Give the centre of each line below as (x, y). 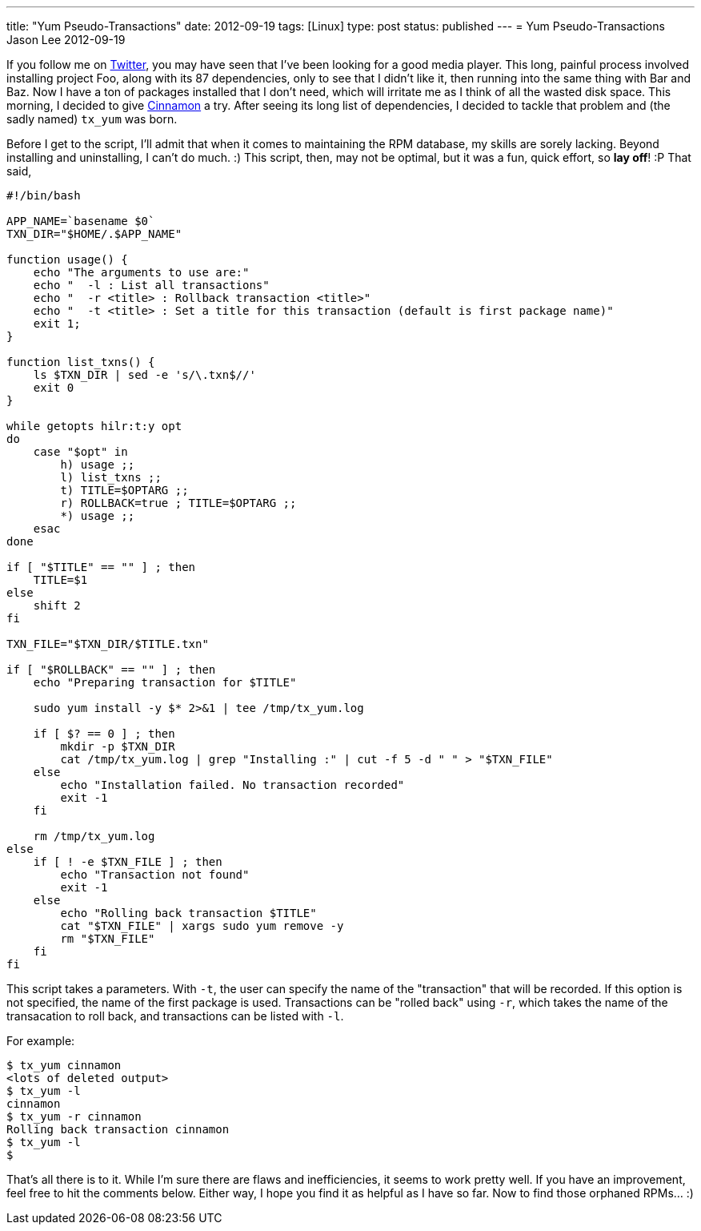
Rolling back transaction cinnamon (118, 1129)
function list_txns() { (81, 362)
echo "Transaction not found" (155, 875)
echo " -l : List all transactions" (151, 285)
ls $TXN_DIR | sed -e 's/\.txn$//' (144, 375)
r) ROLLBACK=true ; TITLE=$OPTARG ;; (178, 503)
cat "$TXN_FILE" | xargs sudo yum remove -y (202, 926)
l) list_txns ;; (111, 477)
